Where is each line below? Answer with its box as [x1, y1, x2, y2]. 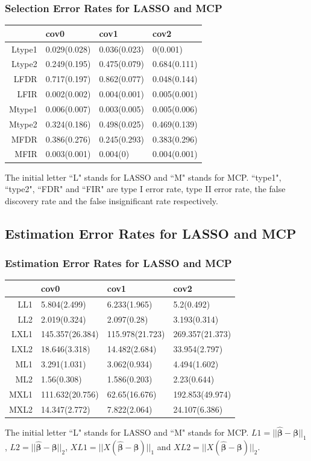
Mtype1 [9, 102, 37, 115]
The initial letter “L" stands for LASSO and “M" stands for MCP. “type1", [5, 170, 281, 183]
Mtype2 [9, 117, 37, 130]
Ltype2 [11, 57, 37, 70]
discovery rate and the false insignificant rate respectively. [5, 194, 218, 207]
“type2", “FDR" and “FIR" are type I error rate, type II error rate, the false [5, 182, 286, 195]
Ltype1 [11, 42, 37, 55]
